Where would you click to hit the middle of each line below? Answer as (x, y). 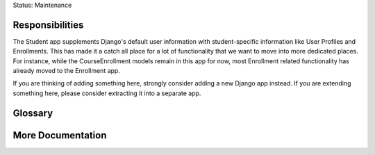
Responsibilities (48, 25)
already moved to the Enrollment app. (67, 71)
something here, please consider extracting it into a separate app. (107, 93)
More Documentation (60, 135)
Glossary (33, 113)
